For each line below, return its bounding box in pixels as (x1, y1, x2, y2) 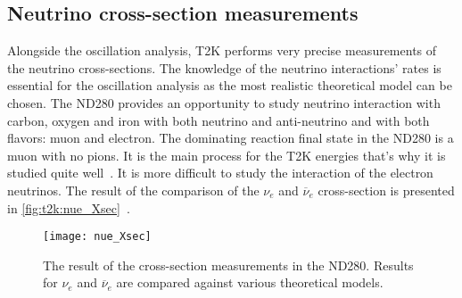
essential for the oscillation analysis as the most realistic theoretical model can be (7, 76, 452, 95)
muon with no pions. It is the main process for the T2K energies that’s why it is (7, 145, 446, 164)
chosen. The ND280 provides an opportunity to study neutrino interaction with (7, 93, 441, 112)
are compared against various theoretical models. (116, 273, 384, 292)
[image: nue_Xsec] (43, 230, 152, 244)
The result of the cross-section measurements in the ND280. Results (43, 255, 414, 274)
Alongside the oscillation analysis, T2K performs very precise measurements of (7, 41, 437, 60)
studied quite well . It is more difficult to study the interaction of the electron (7, 163, 433, 182)
